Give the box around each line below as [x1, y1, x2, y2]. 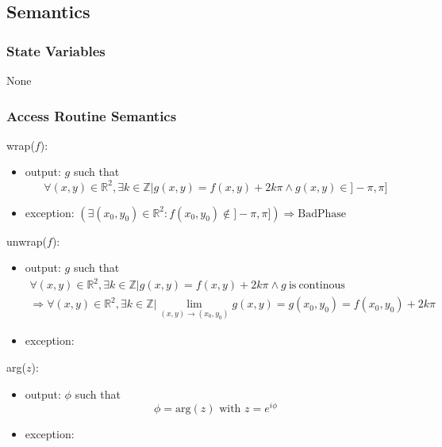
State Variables [6, 40, 106, 60]
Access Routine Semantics [6, 105, 177, 125]
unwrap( [6, 232, 48, 249]
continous [298, 280, 345, 292]
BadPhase [298, 208, 347, 220]
